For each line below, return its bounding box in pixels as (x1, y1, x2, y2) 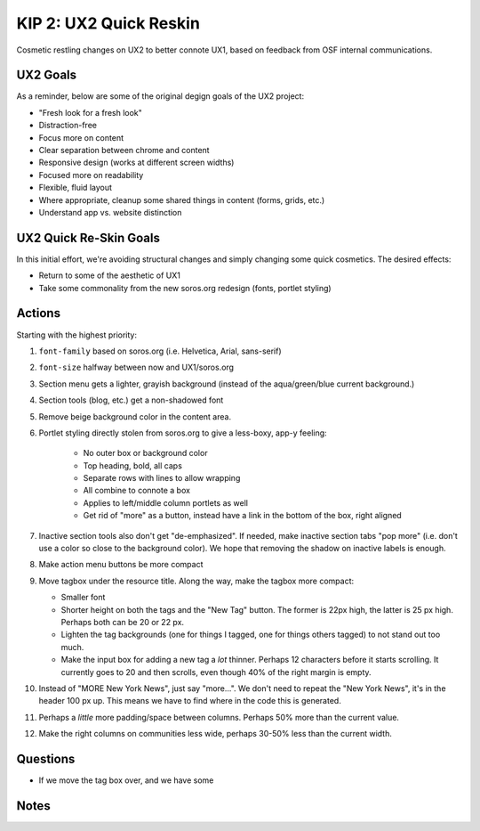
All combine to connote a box (83, 485, 191, 496)
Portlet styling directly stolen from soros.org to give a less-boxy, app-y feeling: (38, 428, 328, 438)
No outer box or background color (83, 448, 208, 459)
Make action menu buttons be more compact (38, 559, 204, 570)
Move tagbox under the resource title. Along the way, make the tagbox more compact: (38, 575, 355, 586)
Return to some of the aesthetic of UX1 (38, 270, 181, 281)
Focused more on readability (38, 169, 144, 180)
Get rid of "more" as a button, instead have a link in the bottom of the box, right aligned (83, 510, 402, 521)
